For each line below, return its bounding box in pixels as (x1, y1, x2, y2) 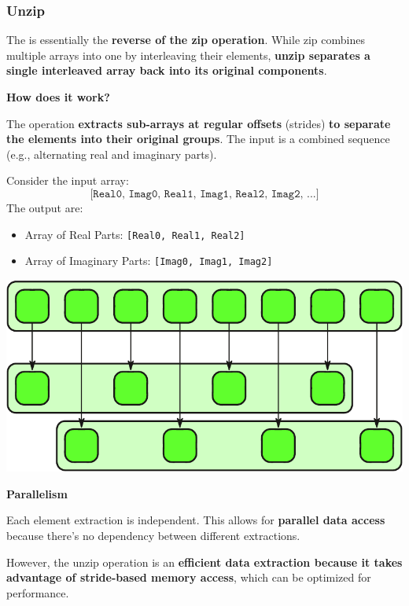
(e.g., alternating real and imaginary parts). (6, 145, 217, 162)
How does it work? (6, 89, 110, 105)
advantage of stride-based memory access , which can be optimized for (6, 569, 371, 586)
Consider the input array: (6, 172, 129, 189)
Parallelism (6, 485, 68, 501)
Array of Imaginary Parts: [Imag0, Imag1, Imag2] (24, 252, 273, 269)
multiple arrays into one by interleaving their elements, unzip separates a (6, 46, 370, 63)
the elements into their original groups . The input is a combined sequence (6, 130, 390, 147)
